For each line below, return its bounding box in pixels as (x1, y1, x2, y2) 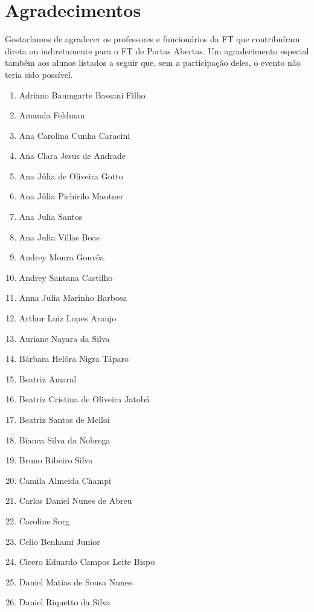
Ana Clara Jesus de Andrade (19, 149, 126, 162)
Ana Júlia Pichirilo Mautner (19, 190, 124, 202)
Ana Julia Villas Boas (19, 230, 100, 243)
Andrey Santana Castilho (19, 271, 113, 283)
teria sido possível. (5, 68, 73, 80)
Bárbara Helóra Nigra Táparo (19, 352, 129, 365)
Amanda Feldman (19, 109, 85, 121)
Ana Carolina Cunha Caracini (19, 129, 130, 141)
